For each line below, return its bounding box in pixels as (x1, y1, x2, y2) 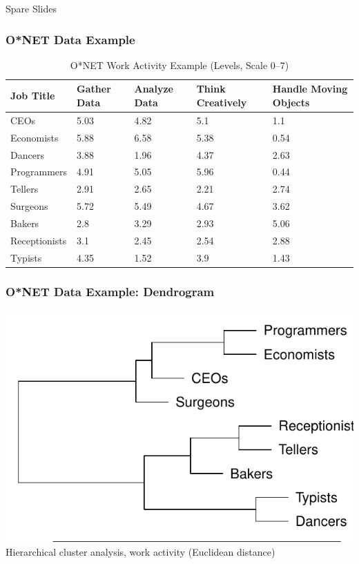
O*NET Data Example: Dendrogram (6, 282, 215, 300)
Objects (272, 95, 310, 109)
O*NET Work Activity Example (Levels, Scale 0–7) (70, 57, 289, 72)
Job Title (10, 88, 55, 103)
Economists (10, 130, 59, 144)
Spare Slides (6, 1, 57, 15)
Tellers (10, 182, 39, 196)
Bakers (10, 215, 39, 230)
